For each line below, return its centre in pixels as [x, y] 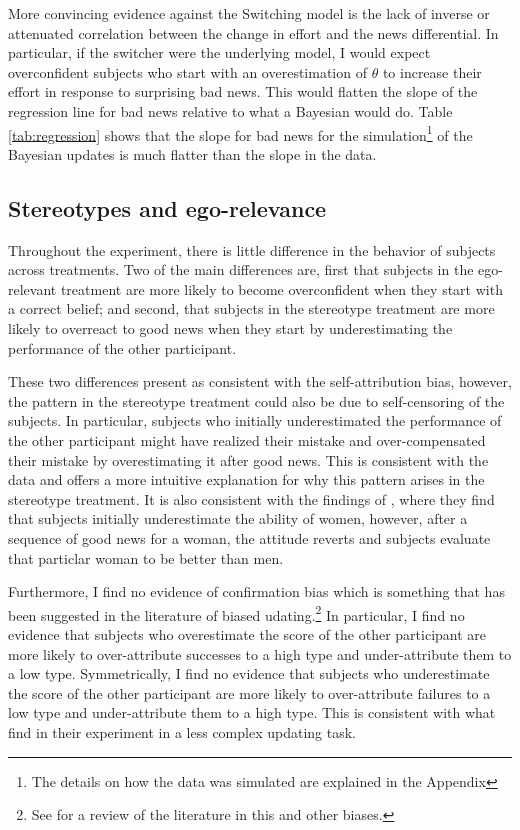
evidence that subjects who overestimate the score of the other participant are [247, 633]
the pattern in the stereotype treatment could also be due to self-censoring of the [256, 400]
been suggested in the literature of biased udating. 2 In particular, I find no [236, 613]
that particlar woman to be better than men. [146, 557]
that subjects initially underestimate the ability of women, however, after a [238, 518]
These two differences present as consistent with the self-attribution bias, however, [260, 381]
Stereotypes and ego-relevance [167, 207]
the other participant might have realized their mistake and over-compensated [247, 439]
